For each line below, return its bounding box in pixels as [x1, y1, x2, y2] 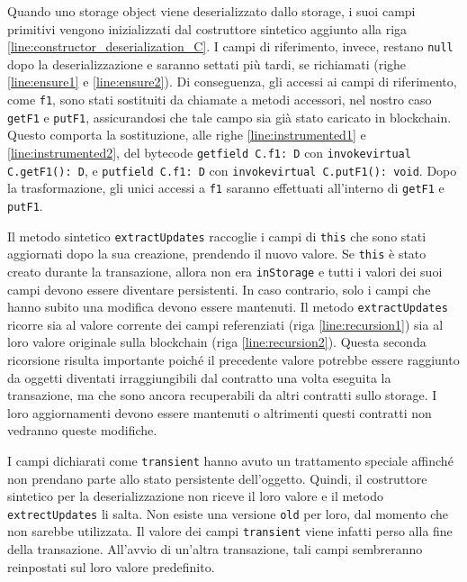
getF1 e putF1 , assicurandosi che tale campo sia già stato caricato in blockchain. [7, 107, 452, 126]
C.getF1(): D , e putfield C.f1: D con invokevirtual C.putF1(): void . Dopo [7, 160, 457, 179]
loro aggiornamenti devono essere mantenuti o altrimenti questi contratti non [7, 403, 432, 422]
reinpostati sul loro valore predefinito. [7, 557, 215, 576]
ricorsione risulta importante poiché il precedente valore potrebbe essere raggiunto [7, 350, 460, 368]
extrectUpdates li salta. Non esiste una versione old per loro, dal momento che [7, 504, 448, 523]
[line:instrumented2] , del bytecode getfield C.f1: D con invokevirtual [7, 142, 411, 161]
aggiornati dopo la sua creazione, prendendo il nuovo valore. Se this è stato [7, 244, 427, 263]
